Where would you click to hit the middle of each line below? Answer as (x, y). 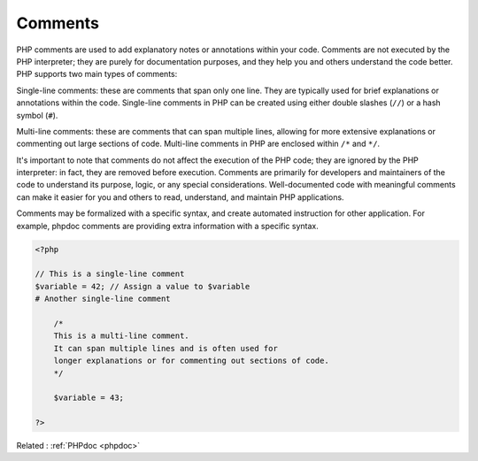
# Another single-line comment (103, 299)
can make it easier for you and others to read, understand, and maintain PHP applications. (180, 197)
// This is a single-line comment (110, 274)
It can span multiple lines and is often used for (166, 348)
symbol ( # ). (37, 115)
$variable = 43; (89, 398)
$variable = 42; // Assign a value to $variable (143, 286)
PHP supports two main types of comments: (97, 74)
